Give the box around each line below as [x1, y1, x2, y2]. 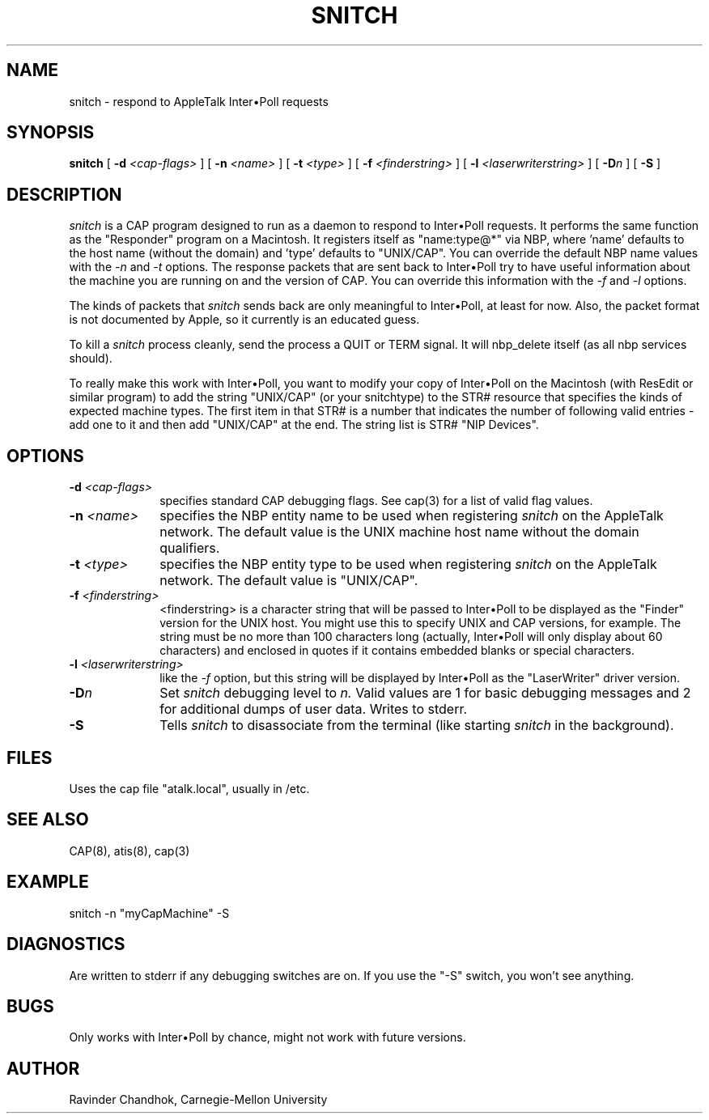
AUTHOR [6, 1058, 80, 1079]
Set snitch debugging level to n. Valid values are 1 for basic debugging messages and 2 [159, 685, 691, 702]
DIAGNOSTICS [6, 934, 125, 955]
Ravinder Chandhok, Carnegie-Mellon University [69, 1092, 328, 1107]
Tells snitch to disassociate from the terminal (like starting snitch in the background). [159, 717, 674, 734]
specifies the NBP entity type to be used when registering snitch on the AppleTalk [159, 556, 657, 573]
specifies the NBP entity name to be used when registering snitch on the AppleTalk [159, 507, 664, 524]
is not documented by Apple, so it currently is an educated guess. [69, 312, 420, 327]
